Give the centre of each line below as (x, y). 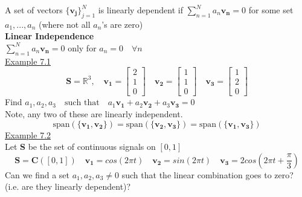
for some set (271, 10)
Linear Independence (50, 36)
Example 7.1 (28, 61)
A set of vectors (34, 10)
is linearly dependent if (140, 10)
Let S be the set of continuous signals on (80, 147)
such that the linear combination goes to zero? (207, 174)
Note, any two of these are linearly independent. (94, 114)
